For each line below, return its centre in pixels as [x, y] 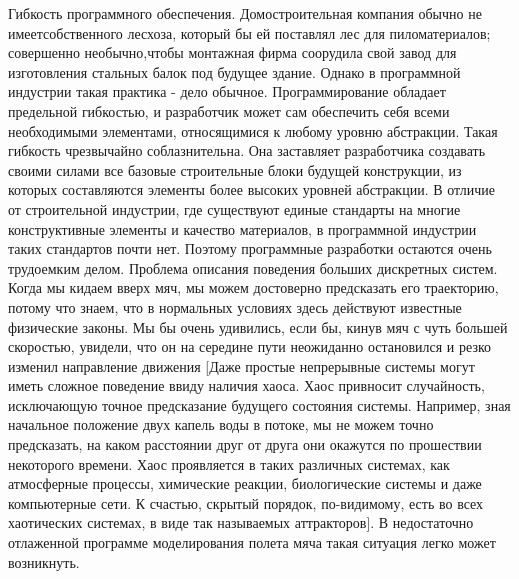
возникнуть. [44, 561]
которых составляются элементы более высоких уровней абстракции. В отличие [251, 189]
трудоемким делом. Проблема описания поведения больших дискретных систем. [253, 267]
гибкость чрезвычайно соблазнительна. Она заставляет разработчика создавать [247, 150]
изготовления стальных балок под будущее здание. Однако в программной [234, 71]
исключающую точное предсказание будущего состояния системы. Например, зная [259, 404]
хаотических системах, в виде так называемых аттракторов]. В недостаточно [241, 522]
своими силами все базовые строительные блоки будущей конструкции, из [235, 169]
